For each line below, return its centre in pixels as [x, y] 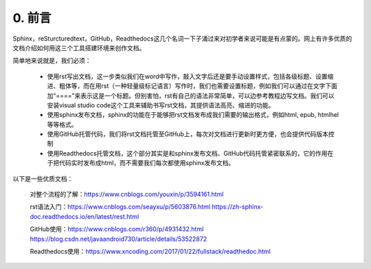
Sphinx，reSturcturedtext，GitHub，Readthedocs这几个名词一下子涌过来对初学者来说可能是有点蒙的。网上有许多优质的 [182, 39]
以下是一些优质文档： [43, 178]
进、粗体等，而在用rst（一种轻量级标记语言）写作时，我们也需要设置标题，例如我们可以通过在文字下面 [192, 86]
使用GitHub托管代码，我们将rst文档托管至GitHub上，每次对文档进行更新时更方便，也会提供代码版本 [188, 134]
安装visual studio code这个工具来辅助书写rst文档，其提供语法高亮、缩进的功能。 [161, 105]
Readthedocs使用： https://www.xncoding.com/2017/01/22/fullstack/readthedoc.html [150, 251]
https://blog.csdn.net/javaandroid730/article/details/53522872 [119, 239]
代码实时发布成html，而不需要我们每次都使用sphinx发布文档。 [147, 163]
